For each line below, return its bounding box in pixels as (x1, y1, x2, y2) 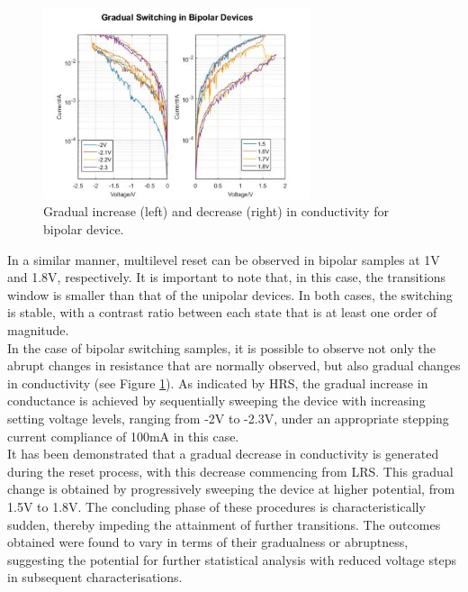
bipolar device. (43, 220, 124, 239)
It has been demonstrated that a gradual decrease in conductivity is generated (7, 444, 439, 463)
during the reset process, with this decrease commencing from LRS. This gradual (7, 461, 454, 480)
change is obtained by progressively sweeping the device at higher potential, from (7, 479, 455, 498)
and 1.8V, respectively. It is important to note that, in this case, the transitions (7, 268, 446, 287)
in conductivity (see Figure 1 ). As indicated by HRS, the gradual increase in (7, 373, 428, 392)
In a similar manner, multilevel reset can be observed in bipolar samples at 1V (7, 250, 440, 269)
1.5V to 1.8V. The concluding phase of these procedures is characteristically (7, 496, 426, 515)
